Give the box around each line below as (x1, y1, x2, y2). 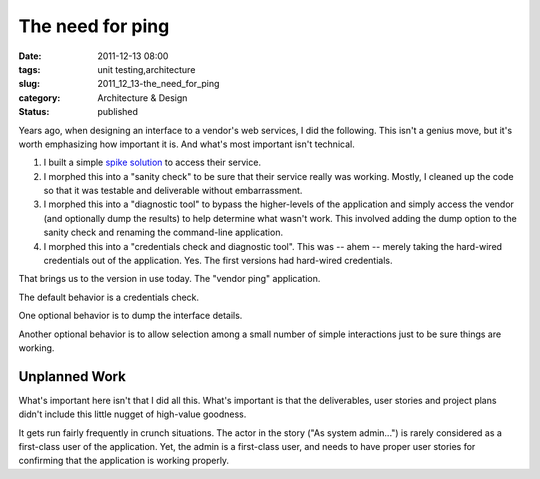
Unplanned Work (18, 368, 127, 385)
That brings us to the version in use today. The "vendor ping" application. (18, 273, 321, 285)
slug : (18, 78, 40, 90)
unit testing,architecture (97, 63, 196, 75)
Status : (18, 106, 50, 118)
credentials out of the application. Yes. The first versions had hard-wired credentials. (43, 255, 393, 267)
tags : (18, 63, 41, 75)
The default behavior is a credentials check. (18, 291, 200, 303)
